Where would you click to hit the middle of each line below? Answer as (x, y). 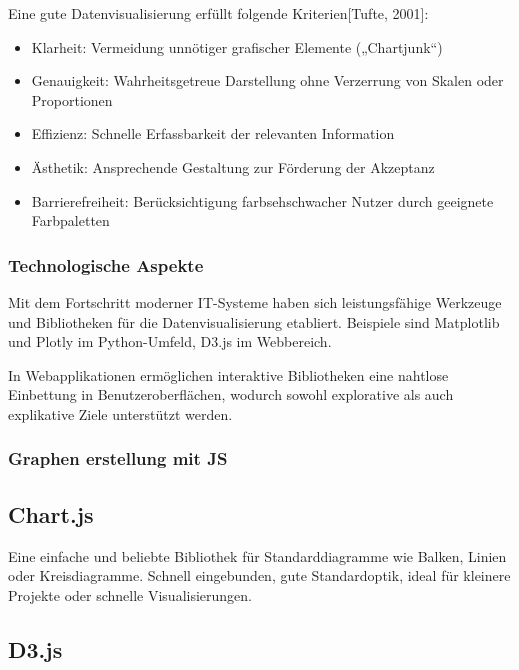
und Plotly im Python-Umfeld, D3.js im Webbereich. (170, 341)
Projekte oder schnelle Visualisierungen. (130, 594)
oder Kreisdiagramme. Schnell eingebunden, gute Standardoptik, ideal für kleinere (259, 575)
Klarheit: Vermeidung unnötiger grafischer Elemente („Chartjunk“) (237, 46)
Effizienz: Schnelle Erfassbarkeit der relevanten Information (213, 133)
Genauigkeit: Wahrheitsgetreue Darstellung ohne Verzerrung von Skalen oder (267, 80)
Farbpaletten (70, 220)
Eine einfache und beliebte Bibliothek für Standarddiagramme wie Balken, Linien (257, 555)
